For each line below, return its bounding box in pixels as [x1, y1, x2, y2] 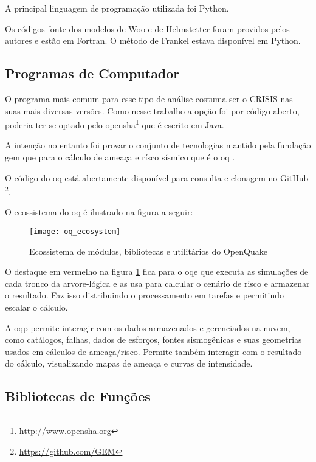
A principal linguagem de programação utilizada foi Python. [5, 2, 229, 14]
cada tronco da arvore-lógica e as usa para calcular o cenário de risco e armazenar [5, 277, 310, 289]
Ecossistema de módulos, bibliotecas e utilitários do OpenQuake [29, 244, 267, 257]
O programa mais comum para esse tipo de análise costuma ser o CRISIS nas [5, 92, 293, 105]
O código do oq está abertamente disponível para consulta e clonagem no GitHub [5, 171, 309, 184]
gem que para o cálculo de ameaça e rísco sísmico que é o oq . [5, 151, 235, 164]
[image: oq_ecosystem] [29, 227, 121, 236]
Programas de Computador [5, 64, 180, 83]
